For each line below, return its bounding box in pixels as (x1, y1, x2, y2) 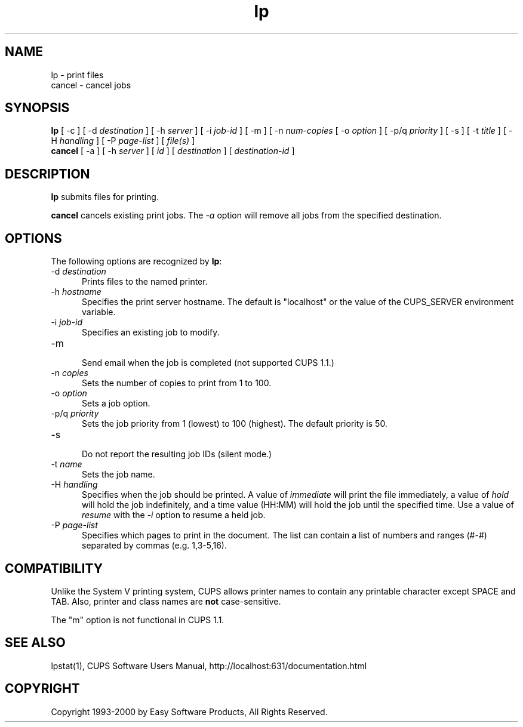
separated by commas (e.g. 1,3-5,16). (82, 540, 227, 551)
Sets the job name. (82, 469, 155, 480)
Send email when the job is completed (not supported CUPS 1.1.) (82, 358, 334, 368)
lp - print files (51, 69, 104, 80)
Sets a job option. (82, 398, 150, 409)
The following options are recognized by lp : (51, 256, 222, 267)
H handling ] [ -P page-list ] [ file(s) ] (51, 135, 195, 146)
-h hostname (51, 287, 101, 297)
